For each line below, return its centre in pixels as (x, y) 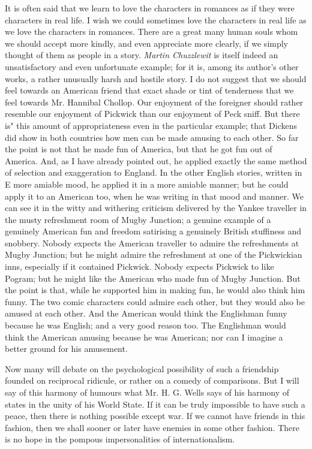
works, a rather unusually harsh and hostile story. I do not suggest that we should (156, 78)
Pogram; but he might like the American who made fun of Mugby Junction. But (153, 278)
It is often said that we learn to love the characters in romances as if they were (150, 8)
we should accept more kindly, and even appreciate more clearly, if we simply (147, 43)
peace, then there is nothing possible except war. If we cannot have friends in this (155, 416)
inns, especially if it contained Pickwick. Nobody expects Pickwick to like (139, 266)
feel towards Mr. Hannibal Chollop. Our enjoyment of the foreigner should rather (154, 102)
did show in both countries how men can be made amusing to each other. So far (152, 137)
